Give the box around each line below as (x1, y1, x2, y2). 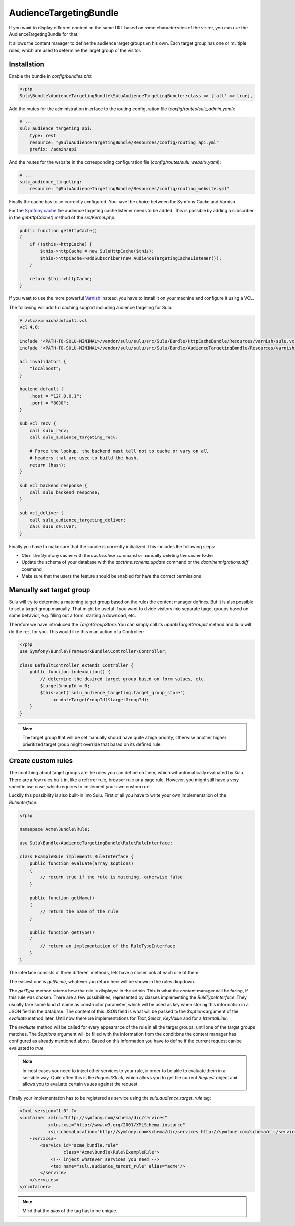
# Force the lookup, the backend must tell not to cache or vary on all (29, 448, 209, 454)
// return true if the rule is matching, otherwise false (40, 875, 183, 880)
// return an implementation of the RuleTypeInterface (40, 943, 176, 949)
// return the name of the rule (40, 909, 118, 914)
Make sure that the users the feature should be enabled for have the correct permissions (21, 573, 201, 579)
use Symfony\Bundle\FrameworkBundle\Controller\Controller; (19, 649, 168, 654)
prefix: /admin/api (29, 146, 77, 152)
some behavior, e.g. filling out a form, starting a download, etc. (9, 613, 136, 618)
